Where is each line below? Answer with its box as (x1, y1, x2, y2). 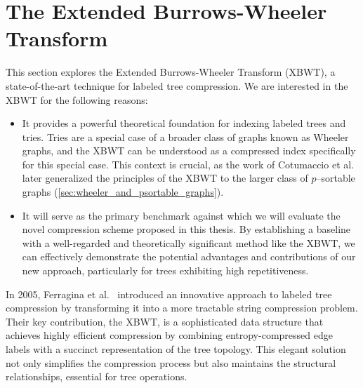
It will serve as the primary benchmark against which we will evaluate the (22, 208, 341, 222)
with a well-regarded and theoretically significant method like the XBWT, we (22, 235, 355, 250)
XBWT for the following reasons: (6, 92, 148, 107)
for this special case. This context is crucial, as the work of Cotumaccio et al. (22, 156, 355, 171)
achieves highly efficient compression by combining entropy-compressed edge (6, 328, 333, 342)
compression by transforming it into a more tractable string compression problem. (6, 300, 358, 315)
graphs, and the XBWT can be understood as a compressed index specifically (22, 143, 356, 158)
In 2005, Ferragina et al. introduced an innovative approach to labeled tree (6, 286, 332, 301)
